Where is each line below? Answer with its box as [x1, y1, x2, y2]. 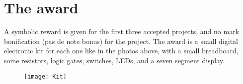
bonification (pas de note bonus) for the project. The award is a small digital [4, 36, 239, 46]
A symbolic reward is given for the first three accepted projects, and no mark [4, 26, 240, 37]
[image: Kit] [24, 73, 67, 80]
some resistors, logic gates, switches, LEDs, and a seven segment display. [4, 55, 225, 65]
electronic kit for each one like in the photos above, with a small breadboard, [4, 45, 239, 56]
